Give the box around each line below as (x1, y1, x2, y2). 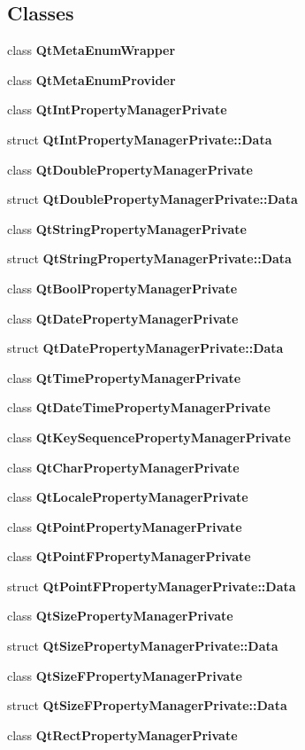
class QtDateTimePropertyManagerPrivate (7, 398, 271, 417)
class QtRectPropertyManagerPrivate (7, 725, 238, 744)
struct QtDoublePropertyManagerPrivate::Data (7, 190, 298, 208)
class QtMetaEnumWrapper (7, 41, 176, 59)
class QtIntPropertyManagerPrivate (7, 100, 227, 119)
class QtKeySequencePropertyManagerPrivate (7, 427, 291, 446)
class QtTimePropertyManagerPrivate (7, 368, 241, 387)
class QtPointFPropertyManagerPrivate (7, 547, 251, 566)
